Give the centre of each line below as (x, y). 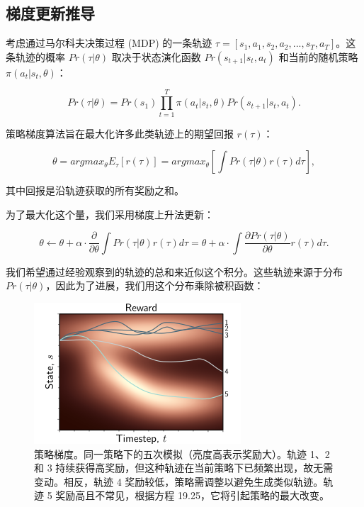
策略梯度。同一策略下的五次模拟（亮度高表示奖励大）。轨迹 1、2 (182, 453)
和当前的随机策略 (318, 56)
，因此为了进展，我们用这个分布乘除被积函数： (155, 285)
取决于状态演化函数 (156, 56)
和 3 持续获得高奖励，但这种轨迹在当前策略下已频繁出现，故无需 (184, 468)
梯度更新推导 (50, 13)
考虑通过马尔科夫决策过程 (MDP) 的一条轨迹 (109, 43)
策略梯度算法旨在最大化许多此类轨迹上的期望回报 (120, 133)
